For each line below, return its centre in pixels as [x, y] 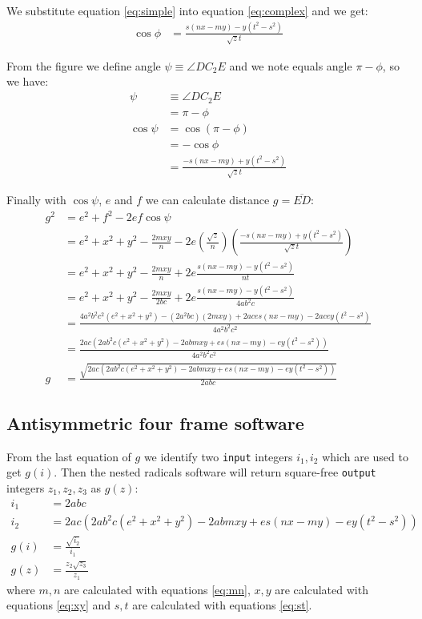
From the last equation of [69, 456]
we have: [28, 81]
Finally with [36, 199]
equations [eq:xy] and [59, 605]
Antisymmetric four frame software [155, 422]
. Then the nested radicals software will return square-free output [215, 472]
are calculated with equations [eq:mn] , [157, 589]
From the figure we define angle [84, 65]
